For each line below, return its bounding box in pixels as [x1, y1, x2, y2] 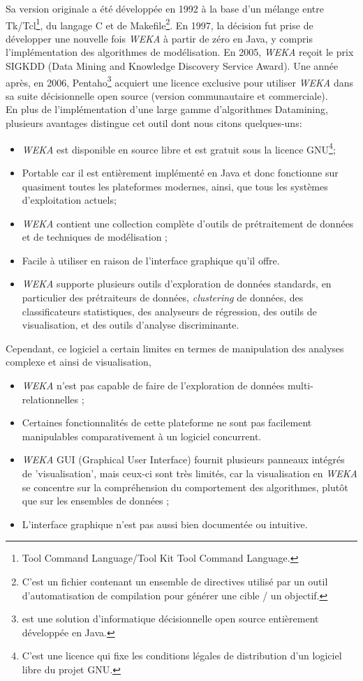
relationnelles [22, 391, 79, 406]
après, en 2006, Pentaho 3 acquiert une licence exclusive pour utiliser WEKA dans [6, 73, 353, 89]
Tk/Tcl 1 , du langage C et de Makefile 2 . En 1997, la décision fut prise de [6, 15, 313, 32]
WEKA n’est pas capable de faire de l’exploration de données [22, 378, 285, 393]
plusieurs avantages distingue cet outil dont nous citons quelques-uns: [6, 116, 302, 130]
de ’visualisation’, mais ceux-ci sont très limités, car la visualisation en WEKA [22, 466, 357, 480]
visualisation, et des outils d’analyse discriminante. [22, 317, 239, 332]
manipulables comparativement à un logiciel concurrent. [22, 428, 262, 443]
